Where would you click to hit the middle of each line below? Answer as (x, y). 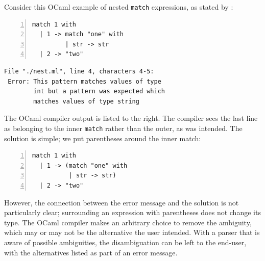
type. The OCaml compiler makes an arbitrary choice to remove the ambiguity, (128, 222)
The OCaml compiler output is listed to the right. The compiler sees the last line (131, 118)
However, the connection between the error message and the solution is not (122, 202)
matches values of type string (86, 101)
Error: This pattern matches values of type (85, 81)
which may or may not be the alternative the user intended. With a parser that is (132, 232)
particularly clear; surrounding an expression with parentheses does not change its (132, 212)
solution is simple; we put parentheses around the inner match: (103, 138)
